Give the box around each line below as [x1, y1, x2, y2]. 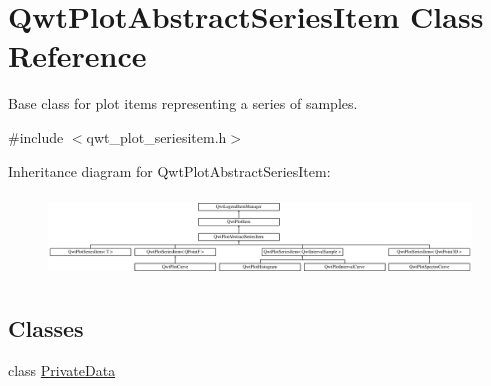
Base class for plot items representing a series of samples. [8, 93, 358, 114]
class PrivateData [8, 359, 116, 380]
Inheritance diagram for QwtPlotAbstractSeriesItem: [8, 160, 331, 181]
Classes [8, 312, 84, 343]
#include [8, 126, 64, 147]
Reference [8, 35, 147, 76]
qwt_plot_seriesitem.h [86, 126, 227, 147]
